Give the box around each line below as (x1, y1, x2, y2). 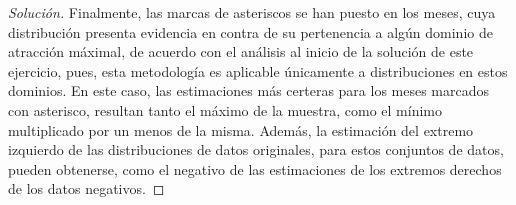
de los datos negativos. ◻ (8, 178, 165, 199)
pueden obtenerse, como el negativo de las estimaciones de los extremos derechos (8, 158, 502, 179)
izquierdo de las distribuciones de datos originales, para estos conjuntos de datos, (8, 139, 504, 160)
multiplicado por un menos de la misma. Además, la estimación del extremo (8, 119, 474, 140)
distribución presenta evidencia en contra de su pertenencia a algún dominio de (8, 21, 493, 42)
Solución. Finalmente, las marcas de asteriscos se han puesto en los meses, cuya (8, 2, 496, 22)
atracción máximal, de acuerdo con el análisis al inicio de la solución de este (8, 41, 474, 62)
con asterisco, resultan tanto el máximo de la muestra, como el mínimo (8, 99, 442, 120)
